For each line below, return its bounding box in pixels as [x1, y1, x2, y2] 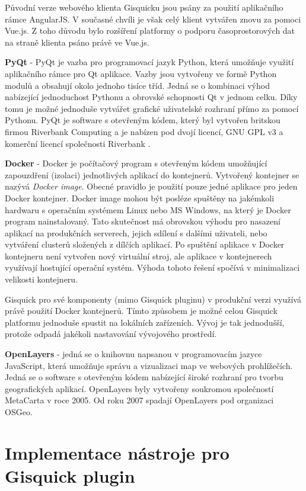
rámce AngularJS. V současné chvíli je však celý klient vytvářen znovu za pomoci [5, 12, 301, 25]
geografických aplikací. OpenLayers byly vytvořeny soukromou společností [5, 382, 274, 394]
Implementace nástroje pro [5, 440, 230, 464]
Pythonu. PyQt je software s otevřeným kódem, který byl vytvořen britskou [5, 114, 280, 126]
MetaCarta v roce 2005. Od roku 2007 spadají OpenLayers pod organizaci [5, 394, 274, 406]
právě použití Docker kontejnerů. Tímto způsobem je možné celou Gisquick [5, 304, 278, 317]
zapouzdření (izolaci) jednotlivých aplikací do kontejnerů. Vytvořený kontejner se [5, 168, 299, 181]
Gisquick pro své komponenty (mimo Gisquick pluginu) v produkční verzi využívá [5, 293, 301, 305]
